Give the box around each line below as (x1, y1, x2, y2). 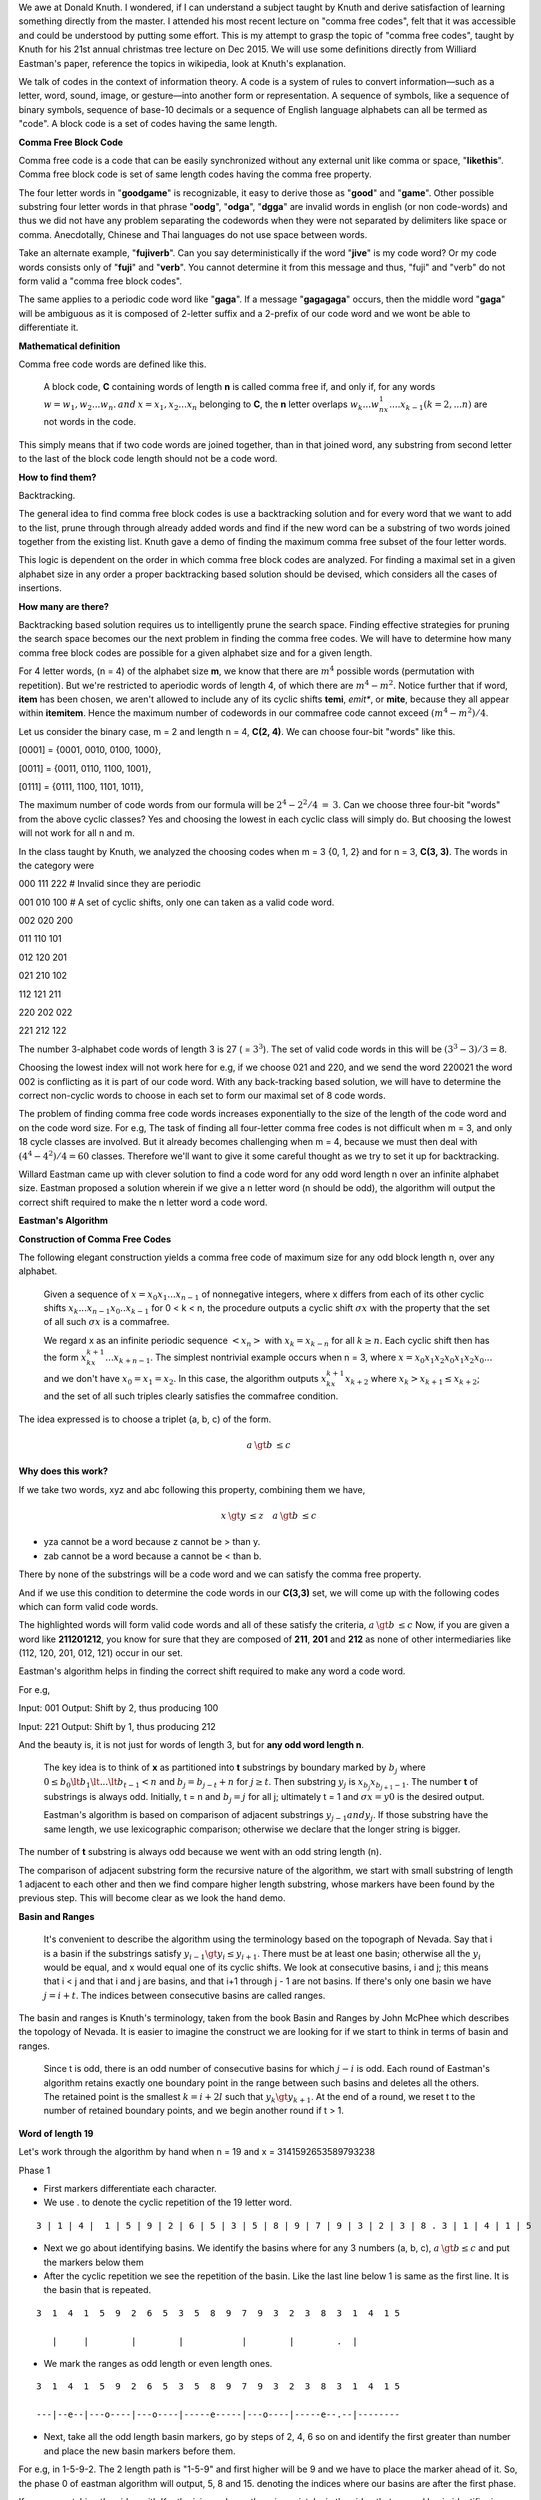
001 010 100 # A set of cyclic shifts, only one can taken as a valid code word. (18, 896, 335, 908)
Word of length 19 (18, 2127, 94, 2139)
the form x (43, 1351, 87, 1364)
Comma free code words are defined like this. (18, 358, 207, 370)
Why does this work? (18, 1465, 109, 1477)
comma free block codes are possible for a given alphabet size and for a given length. (18, 646, 373, 659)
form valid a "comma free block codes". (18, 275, 183, 287)
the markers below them (43, 2256, 144, 2268)
